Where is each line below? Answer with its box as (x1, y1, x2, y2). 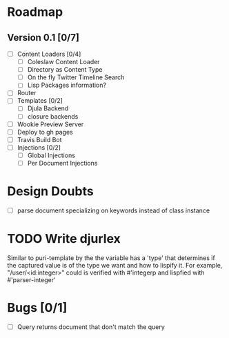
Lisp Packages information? (27, 81, 107, 90)
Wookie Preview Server (17, 120, 84, 128)
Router (17, 89, 37, 97)
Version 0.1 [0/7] (7, 32, 79, 43)
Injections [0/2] (17, 143, 61, 152)
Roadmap (7, 4, 63, 20)
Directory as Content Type (27, 66, 103, 74)
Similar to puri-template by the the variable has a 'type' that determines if (7, 253, 215, 262)
